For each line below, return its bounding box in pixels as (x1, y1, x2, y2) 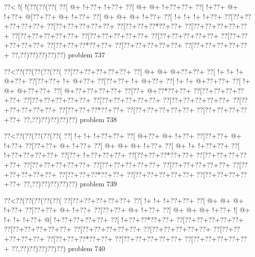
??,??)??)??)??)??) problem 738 (23, 114, 117, 124)
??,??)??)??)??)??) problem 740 (11, 243, 105, 253)
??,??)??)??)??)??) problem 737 (11, 49, 105, 59)
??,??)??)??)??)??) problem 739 (23, 179, 117, 189)
